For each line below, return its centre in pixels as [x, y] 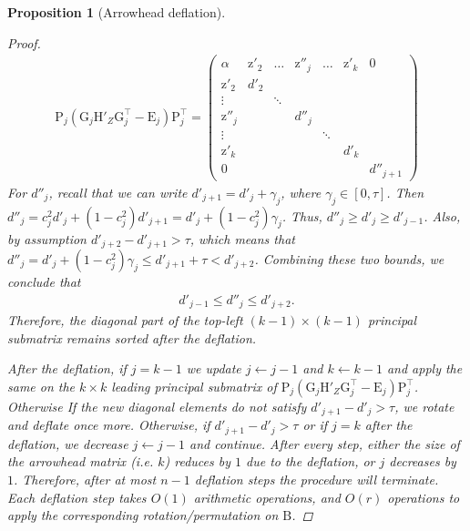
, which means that [242, 238]
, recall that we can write [118, 192]
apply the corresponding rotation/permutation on [143, 515]
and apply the [424, 368]
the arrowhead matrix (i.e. [81, 461]
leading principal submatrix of [194, 386]
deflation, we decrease [68, 443]
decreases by [423, 461]
